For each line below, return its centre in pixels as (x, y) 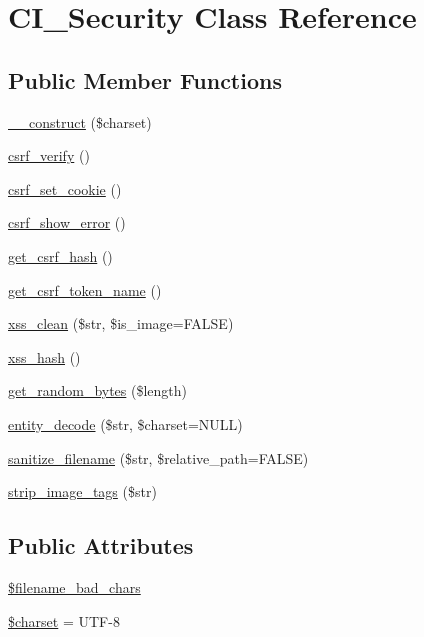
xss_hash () (44, 356)
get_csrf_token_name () (85, 289)
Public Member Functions (145, 79)
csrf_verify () (49, 155)
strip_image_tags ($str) (82, 491)
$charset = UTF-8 (64, 620)
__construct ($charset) (80, 121)
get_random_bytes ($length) (98, 390)
